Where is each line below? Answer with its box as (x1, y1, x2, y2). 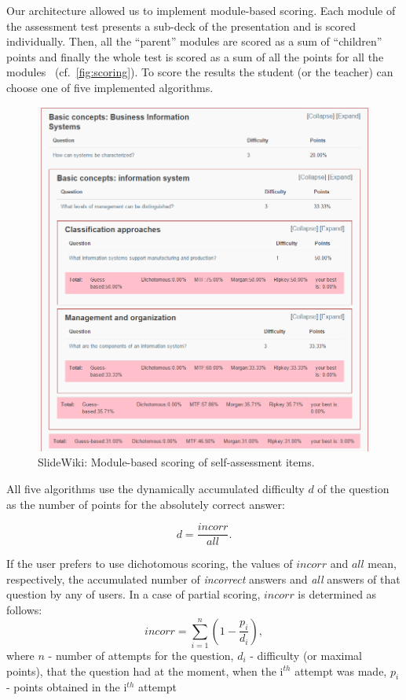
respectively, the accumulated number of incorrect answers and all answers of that (6, 570, 401, 587)
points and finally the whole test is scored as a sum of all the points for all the (6, 48, 384, 64)
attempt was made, (294, 662, 387, 679)
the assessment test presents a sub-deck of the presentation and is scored (6, 17, 356, 34)
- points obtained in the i (6, 679, 127, 695)
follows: (6, 602, 42, 618)
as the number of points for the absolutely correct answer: (6, 496, 285, 512)
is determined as (298, 586, 377, 602)
